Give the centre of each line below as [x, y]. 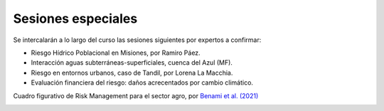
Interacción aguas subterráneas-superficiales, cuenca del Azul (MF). [132, 63]
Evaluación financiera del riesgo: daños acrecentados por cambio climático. [142, 83]
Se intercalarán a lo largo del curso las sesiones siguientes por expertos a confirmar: [137, 40]
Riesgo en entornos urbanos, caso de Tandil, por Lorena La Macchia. [132, 73]
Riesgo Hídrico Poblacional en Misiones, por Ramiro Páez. [116, 53]
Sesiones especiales [75, 18]
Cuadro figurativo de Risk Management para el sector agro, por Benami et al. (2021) [136, 95]
